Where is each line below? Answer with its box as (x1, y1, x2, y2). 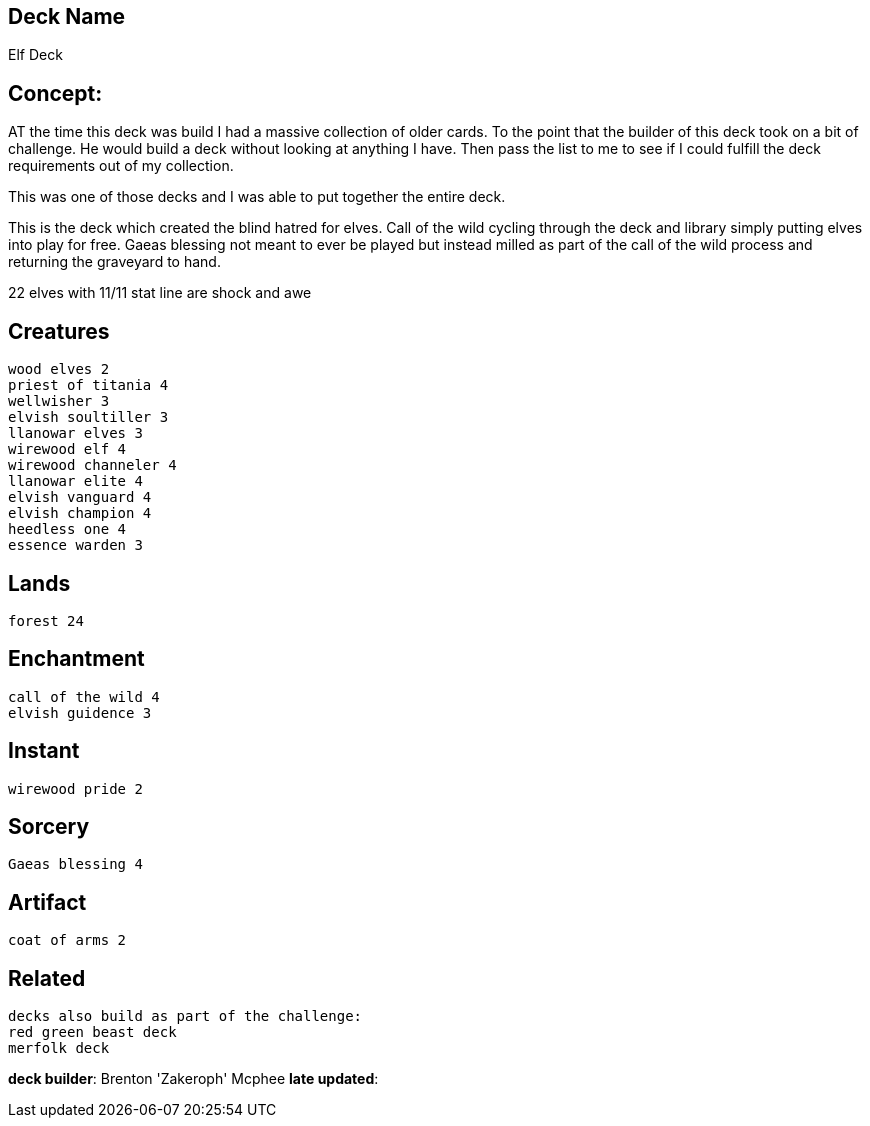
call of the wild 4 (8, 688, 160, 705)
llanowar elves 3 (8, 425, 143, 442)
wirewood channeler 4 (8, 457, 177, 474)
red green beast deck (8, 1024, 177, 1041)
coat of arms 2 (8, 932, 127, 949)
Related (8, 965, 86, 991)
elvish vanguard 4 (8, 489, 152, 506)
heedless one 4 (8, 521, 127, 538)
